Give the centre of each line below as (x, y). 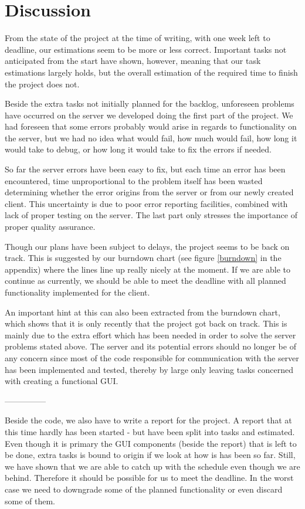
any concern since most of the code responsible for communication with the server (152, 357)
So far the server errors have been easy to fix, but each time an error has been (145, 169)
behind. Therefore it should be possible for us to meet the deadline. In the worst (149, 478)
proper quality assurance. (50, 227)
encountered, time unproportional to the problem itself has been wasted (134, 180)
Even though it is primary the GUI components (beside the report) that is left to (151, 443)
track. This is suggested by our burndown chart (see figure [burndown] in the (143, 258)
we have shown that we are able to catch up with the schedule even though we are (152, 466)
